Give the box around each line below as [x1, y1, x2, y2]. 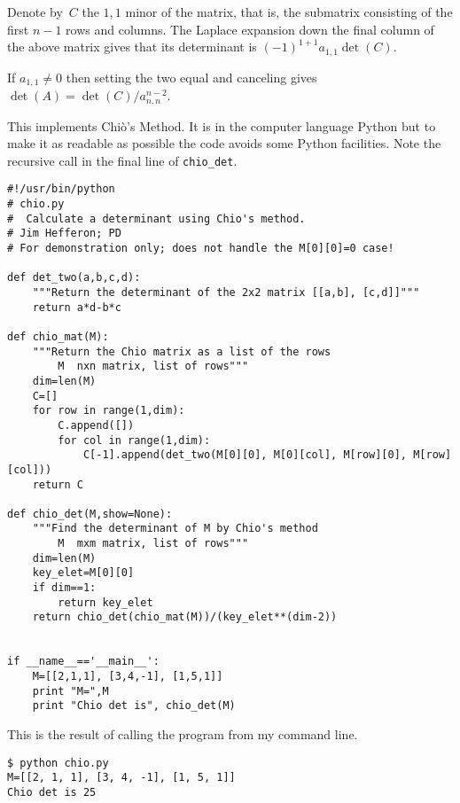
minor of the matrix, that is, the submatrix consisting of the [125, 3, 453, 20]
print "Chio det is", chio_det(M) [32, 699, 236, 713]
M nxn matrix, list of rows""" [58, 360, 249, 373]
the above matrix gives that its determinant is [7, 37, 257, 56]
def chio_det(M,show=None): [7, 507, 173, 520]
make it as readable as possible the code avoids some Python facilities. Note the [7, 134, 441, 152]
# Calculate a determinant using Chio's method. [7, 212, 306, 225]
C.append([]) [58, 418, 135, 432]
